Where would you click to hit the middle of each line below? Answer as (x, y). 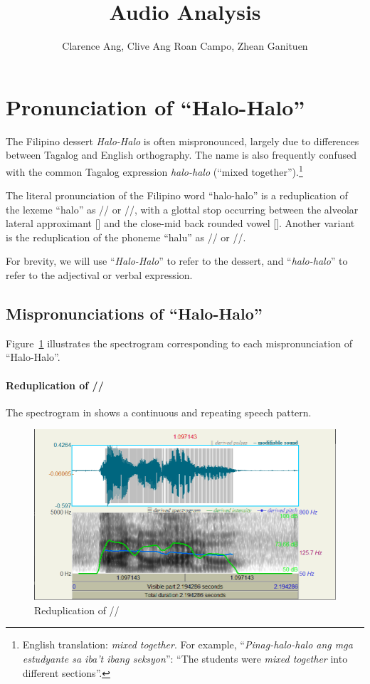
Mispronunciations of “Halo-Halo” (134, 314)
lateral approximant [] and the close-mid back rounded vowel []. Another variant (180, 223)
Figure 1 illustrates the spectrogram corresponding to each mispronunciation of (179, 343)
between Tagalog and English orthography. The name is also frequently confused (181, 155)
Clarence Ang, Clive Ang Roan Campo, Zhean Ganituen (185, 46)
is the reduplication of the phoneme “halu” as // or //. (126, 237)
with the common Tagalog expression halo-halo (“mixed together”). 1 (154, 170)
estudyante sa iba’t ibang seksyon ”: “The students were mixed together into (185, 658)
